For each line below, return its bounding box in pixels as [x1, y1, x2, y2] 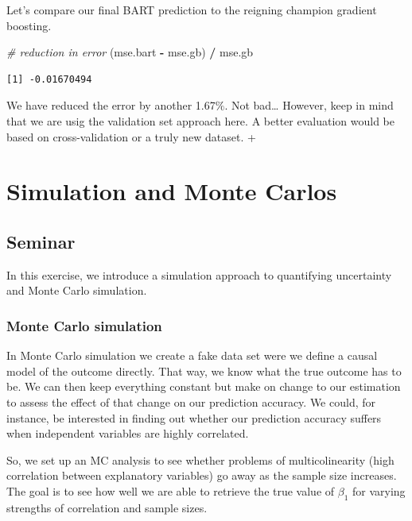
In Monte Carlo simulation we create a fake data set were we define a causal [6, 347, 378, 364]
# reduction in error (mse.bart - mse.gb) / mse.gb [6, 44, 254, 60]
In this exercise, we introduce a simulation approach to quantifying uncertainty [6, 266, 392, 283]
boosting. [6, 17, 52, 33]
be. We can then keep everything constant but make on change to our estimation [6, 378, 401, 395]
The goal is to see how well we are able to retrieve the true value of [6, 482, 335, 499]
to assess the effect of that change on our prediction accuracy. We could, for [6, 393, 375, 410]
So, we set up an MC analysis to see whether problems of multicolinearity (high [6, 451, 395, 468]
